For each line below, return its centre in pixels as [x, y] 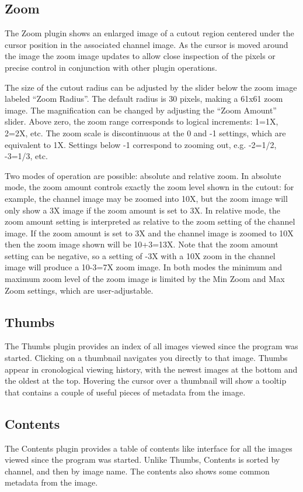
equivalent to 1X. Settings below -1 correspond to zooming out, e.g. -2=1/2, [141, 144]
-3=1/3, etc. [26, 156]
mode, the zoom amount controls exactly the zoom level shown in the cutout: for [149, 187]
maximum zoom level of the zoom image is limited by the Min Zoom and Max [145, 279]
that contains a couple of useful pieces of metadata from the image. [125, 392]
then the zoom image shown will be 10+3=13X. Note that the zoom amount [142, 244]
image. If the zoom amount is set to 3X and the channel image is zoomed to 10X [149, 233]
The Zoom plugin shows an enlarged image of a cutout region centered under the [149, 33]
